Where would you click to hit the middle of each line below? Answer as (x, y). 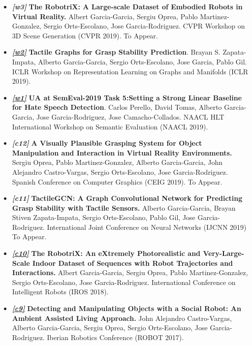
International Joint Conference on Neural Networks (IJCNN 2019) (147, 227)
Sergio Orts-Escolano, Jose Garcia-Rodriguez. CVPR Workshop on (144, 26)
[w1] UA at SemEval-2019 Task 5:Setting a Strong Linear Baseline (127, 97)
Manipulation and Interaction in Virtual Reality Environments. (122, 152)
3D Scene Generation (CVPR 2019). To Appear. (85, 35)
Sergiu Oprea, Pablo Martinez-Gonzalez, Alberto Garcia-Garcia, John (117, 162)
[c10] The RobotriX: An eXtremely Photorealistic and (106, 253)
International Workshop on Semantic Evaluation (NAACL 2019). (110, 126)
